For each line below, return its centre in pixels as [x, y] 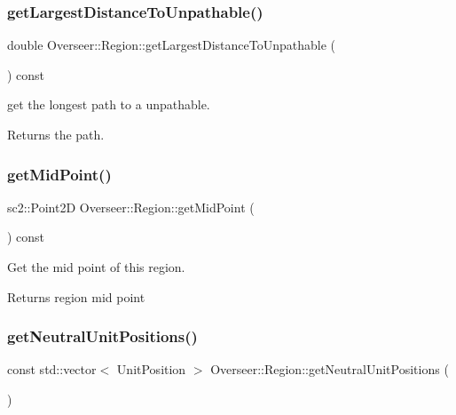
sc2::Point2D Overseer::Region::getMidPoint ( [131, 207]
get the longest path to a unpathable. [109, 104]
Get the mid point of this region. [96, 267]
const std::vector [52, 369]
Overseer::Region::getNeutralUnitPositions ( [330, 369]
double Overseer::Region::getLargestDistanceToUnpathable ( [172, 45]
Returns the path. [56, 134]
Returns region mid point [76, 296]
